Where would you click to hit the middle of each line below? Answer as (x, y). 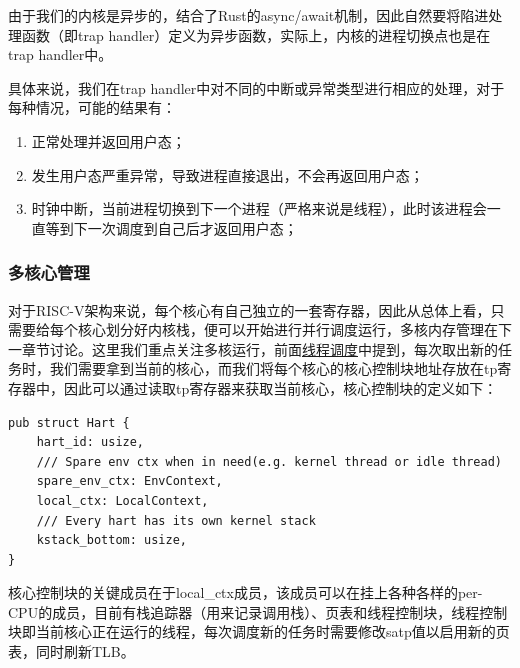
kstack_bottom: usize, (111, 540)
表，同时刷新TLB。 (71, 651)
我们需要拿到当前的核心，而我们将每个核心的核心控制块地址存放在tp (273, 368)
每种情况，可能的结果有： (92, 107)
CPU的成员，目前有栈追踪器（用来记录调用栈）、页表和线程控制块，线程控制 (258, 611)
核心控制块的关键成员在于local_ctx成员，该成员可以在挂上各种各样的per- (245, 592)
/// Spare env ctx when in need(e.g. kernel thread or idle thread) (269, 461)
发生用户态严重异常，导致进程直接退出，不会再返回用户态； (227, 174)
